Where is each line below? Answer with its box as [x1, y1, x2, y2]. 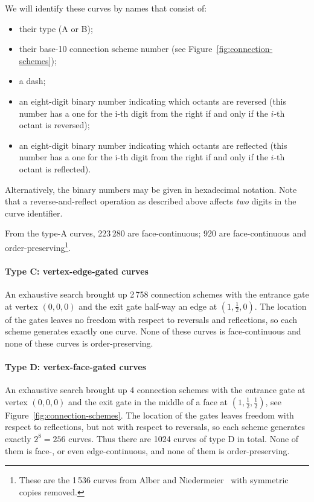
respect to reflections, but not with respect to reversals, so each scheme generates [5, 420, 305, 433]
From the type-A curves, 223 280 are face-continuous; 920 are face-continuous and [5, 227, 307, 240]
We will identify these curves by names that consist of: [5, 2, 207, 14]
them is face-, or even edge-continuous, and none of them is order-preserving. [5, 444, 290, 457]
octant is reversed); [19, 119, 90, 131]
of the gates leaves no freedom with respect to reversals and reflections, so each [5, 313, 298, 325]
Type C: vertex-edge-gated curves [5, 264, 149, 277]
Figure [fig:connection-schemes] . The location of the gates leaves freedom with [5, 408, 294, 421]
